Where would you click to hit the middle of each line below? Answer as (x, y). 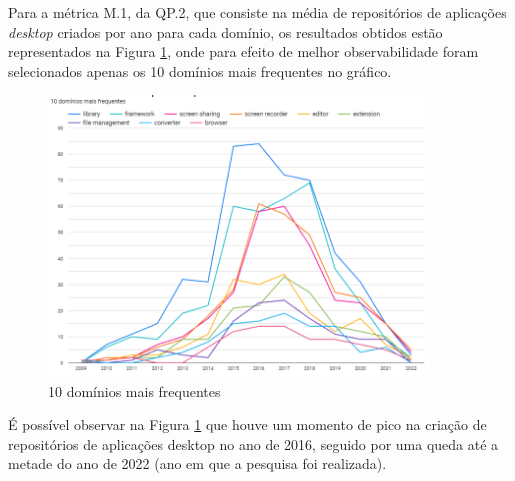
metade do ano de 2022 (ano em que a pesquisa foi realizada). (197, 463)
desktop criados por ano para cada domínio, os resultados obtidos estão (225, 31)
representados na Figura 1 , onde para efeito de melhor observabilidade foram (243, 51)
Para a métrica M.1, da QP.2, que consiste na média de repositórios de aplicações (257, 12)
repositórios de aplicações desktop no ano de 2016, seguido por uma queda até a (253, 443)
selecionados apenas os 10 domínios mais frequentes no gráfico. (200, 70)
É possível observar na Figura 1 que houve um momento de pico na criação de (247, 424)
